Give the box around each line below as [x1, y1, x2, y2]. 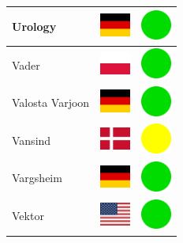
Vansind [12, 131, 51, 148]
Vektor [12, 207, 44, 224]
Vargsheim [12, 169, 62, 186]
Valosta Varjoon [12, 94, 90, 111]
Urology [12, 17, 57, 34]
